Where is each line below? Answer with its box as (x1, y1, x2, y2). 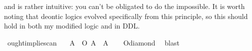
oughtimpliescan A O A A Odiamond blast (7, 37, 179, 47)
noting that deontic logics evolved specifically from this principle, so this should (4, 10, 248, 21)
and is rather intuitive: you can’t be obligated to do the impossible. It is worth (4, 1, 245, 11)
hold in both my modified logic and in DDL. (4, 20, 140, 31)
